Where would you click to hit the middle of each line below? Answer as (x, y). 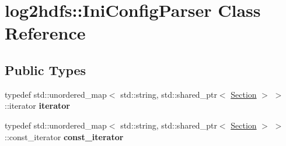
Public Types (46, 70)
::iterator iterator (37, 106)
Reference (45, 33)
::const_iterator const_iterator (64, 136)
